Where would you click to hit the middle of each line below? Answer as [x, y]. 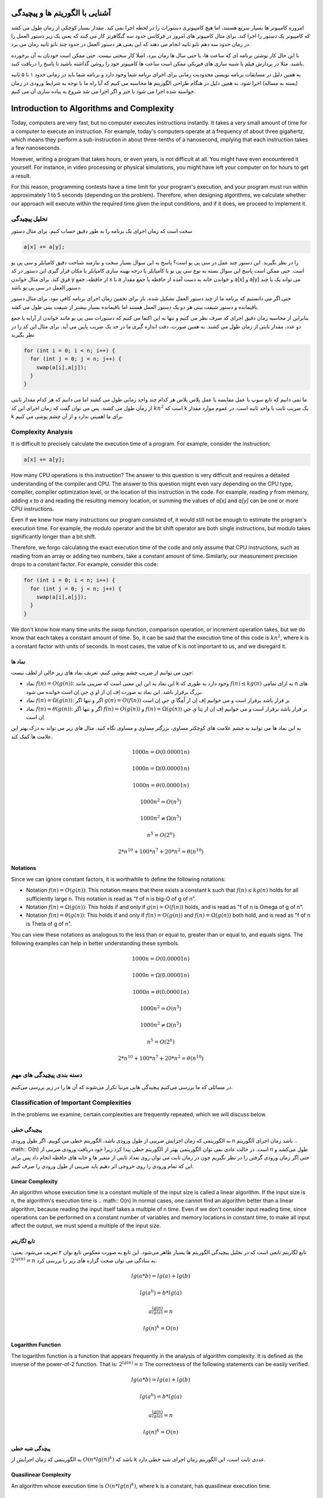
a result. [21, 176]
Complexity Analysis [42, 431]
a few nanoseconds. [36, 148]
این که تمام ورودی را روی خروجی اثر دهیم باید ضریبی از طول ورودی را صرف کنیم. [103, 1166]
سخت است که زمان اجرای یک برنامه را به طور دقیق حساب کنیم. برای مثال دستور [102, 231]
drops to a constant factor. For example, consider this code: [85, 564]
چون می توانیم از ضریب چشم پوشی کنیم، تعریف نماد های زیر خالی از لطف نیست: [102, 672]
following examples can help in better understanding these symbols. [95, 943]
